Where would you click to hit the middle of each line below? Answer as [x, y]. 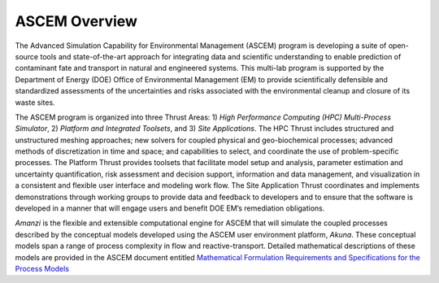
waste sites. [35, 102]
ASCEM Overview [76, 21]
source [27, 56]
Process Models [42, 268]
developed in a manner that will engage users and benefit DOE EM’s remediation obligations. [170, 208]
